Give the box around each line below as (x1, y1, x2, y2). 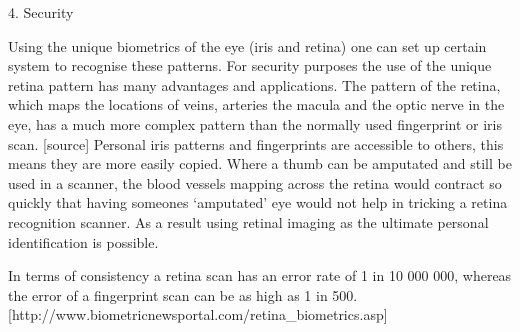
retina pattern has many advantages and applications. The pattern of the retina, (8, 74, 501, 95)
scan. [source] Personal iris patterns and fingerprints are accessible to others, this (8, 133, 504, 154)
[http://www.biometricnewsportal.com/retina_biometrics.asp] (8, 304, 388, 325)
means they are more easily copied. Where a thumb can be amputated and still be (8, 153, 512, 174)
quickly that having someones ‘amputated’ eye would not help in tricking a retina (8, 192, 508, 213)
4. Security (8, 2, 74, 22)
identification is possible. (8, 231, 159, 252)
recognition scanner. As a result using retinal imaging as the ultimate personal (8, 211, 489, 232)
